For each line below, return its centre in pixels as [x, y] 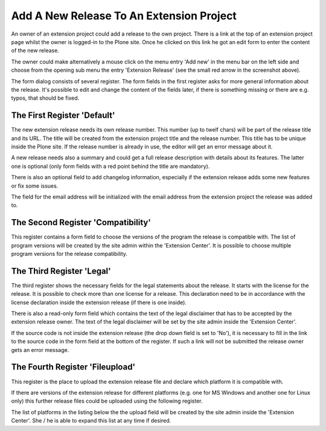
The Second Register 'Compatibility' [81, 222]
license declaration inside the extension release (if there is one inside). [99, 302]
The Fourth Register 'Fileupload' [73, 367]
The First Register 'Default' [63, 116]
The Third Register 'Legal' [61, 271]
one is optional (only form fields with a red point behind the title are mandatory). [110, 166]
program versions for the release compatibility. [69, 254]
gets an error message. [40, 350]
